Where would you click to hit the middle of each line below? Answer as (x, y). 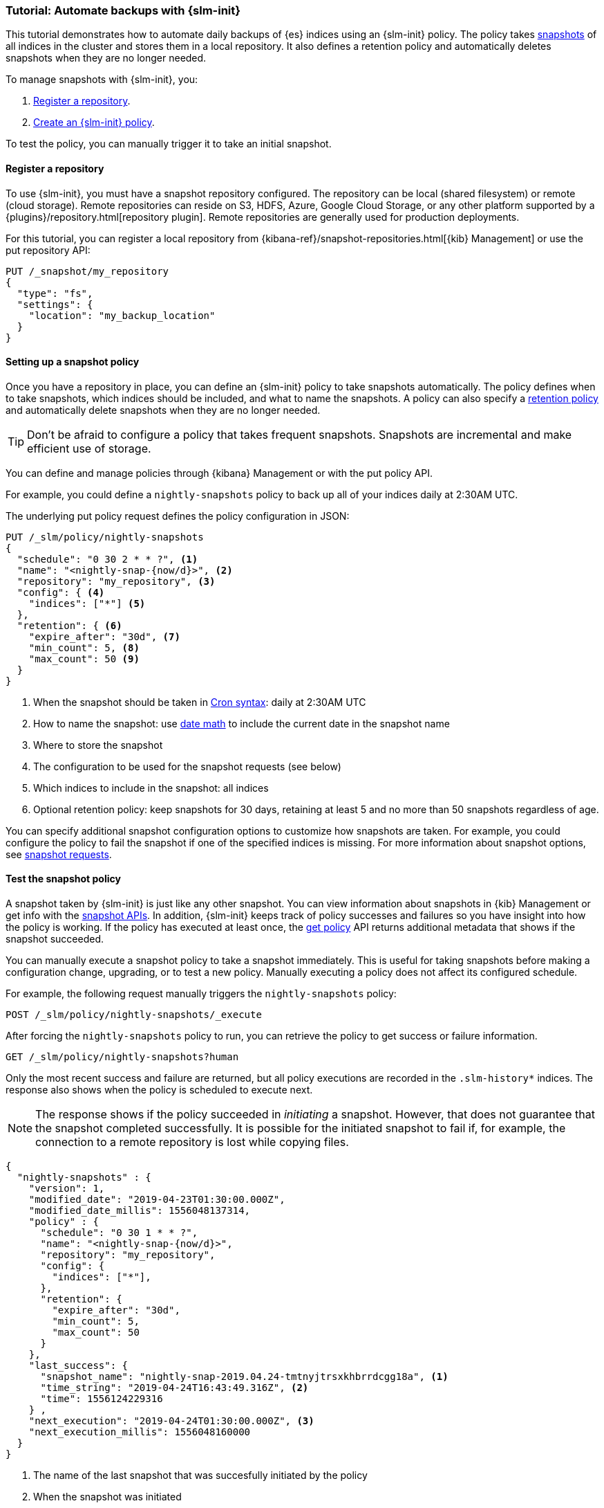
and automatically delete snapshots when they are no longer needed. (163, 410)
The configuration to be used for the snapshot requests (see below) (187, 766)
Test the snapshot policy (63, 879)
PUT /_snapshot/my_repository (87, 271)
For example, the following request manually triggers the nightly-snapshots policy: (201, 994)
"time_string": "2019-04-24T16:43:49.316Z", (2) (174, 1388)
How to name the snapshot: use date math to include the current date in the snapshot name (242, 723)
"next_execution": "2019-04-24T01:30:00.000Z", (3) (171, 1421)
